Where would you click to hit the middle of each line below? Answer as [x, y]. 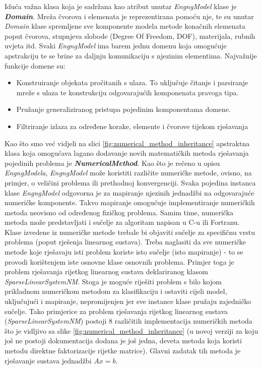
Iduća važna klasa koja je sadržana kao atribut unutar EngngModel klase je [121, 6]
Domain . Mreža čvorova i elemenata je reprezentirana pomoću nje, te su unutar [129, 16]
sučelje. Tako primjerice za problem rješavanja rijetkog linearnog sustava [116, 311]
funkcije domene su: [35, 65]
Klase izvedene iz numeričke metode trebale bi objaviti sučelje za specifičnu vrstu [130, 232]
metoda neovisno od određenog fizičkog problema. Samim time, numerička [119, 212]
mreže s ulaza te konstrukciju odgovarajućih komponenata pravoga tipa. [127, 92]
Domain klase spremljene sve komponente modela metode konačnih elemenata [125, 26]
